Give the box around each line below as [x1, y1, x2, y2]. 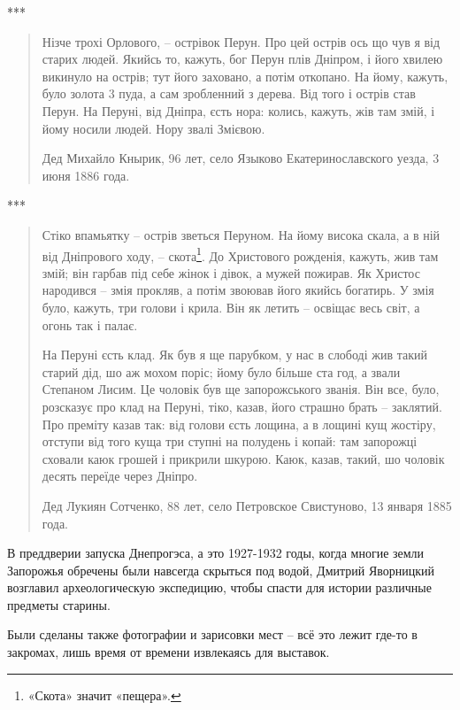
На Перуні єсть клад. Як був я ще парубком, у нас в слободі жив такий [42, 345, 427, 364]
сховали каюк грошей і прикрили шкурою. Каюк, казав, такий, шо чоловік [42, 449, 445, 467]
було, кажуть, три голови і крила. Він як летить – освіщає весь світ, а [42, 297, 420, 316]
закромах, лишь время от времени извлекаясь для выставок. [7, 643, 330, 661]
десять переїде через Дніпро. [42, 467, 198, 485]
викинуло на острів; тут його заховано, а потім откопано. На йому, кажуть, [42, 66, 448, 85]
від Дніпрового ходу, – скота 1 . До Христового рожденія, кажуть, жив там [42, 243, 439, 265]
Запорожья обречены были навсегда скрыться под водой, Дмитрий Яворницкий [7, 560, 435, 579]
